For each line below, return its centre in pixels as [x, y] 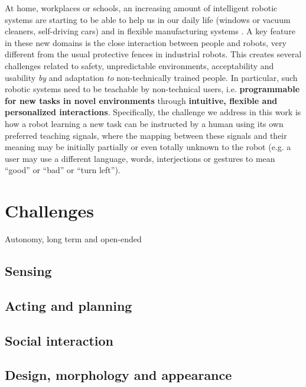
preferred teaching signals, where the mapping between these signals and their [146, 135]
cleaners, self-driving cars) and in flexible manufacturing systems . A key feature [150, 31]
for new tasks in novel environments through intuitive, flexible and [141, 100]
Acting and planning [69, 305]
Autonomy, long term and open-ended [73, 239]
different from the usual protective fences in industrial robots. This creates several [153, 54]
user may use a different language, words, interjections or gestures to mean [140, 158]
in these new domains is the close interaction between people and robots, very [146, 42]
